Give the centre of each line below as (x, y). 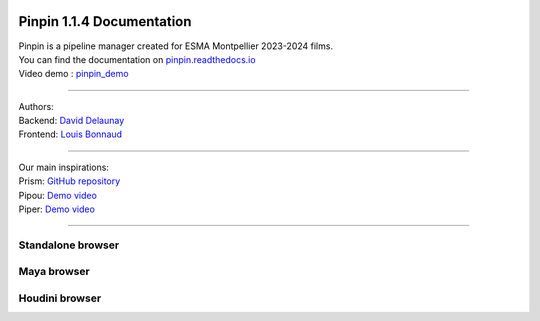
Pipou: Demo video (57, 195)
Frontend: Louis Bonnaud (70, 134)
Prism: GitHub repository (69, 181)
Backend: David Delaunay (71, 121)
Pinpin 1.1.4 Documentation (105, 21)
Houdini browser (60, 298)
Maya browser (54, 272)
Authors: (36, 106)
